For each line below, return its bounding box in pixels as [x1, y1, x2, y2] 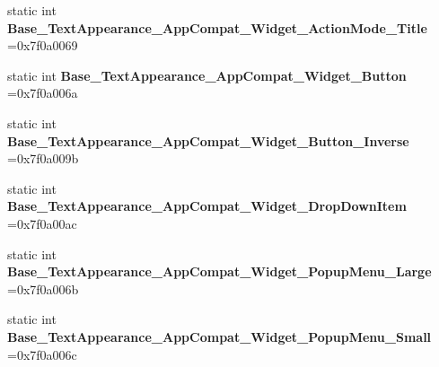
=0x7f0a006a [7, 83, 78, 102]
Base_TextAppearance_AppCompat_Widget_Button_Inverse [7, 131, 409, 150]
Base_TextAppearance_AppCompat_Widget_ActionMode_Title [7, 18, 427, 37]
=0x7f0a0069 [7, 36, 78, 55]
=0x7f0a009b [7, 149, 79, 168]
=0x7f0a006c [7, 345, 77, 363]
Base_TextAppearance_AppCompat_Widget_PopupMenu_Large [7, 262, 432, 281]
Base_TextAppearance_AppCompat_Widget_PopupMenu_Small [7, 327, 432, 345]
